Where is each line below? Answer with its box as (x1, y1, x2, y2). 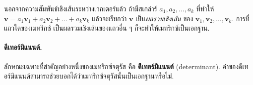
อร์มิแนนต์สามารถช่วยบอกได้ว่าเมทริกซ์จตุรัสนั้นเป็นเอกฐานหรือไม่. (4, 71, 174, 81)
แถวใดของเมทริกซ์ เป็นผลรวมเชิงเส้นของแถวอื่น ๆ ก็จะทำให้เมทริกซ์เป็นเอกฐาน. (4, 23, 210, 33)
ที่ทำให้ (196, 3, 214, 13)
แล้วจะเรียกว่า (92, 13, 127, 23)
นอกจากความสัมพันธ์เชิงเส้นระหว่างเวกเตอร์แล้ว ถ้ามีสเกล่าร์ (4, 3, 157, 13)
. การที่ (232, 13, 250, 23)
